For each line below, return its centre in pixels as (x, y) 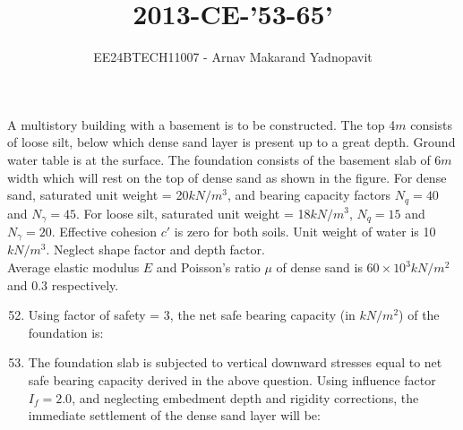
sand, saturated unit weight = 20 (98, 195)
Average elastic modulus (73, 267)
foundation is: (66, 332)
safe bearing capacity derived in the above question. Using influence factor (232, 380)
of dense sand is (319, 267)
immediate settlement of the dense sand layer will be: (174, 415)
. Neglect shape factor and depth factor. (155, 249)
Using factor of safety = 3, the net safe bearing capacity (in (192, 315)
